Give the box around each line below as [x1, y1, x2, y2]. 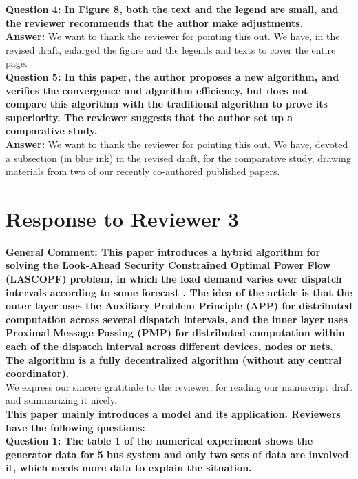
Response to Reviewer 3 [6, 204, 239, 232]
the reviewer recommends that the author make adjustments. [6, 15, 304, 30]
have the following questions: [6, 420, 145, 434]
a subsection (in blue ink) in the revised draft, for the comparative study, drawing [6, 150, 351, 165]
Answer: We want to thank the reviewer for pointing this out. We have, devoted [6, 136, 348, 151]
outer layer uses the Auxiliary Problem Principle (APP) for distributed [6, 298, 352, 313]
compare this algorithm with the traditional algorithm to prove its [6, 96, 328, 111]
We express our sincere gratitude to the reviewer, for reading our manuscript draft [6, 379, 352, 394]
